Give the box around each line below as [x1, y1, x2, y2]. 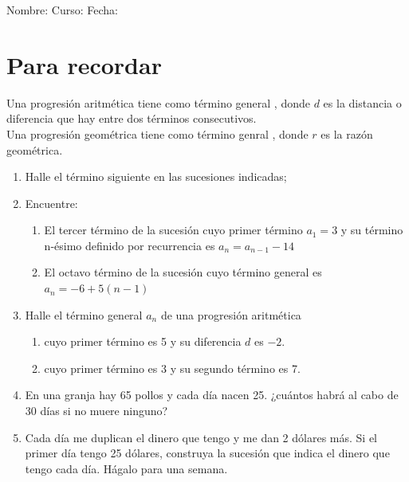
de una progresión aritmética [160, 306, 301, 323]
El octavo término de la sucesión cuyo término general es [44, 264, 322, 280]
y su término [340, 221, 403, 238]
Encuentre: [25, 194, 78, 211]
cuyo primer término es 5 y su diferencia [44, 333, 242, 350]
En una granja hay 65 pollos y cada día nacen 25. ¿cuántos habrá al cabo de [25, 386, 399, 403]
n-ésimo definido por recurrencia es [44, 237, 215, 253]
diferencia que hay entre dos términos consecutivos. [6, 110, 257, 127]
